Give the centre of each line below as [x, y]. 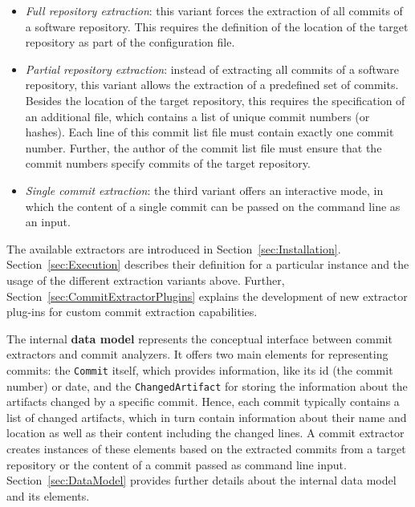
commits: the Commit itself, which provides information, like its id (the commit [200, 369]
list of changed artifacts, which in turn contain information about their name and [207, 417]
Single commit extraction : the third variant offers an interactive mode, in [204, 190]
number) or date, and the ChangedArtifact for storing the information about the [207, 385]
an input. [48, 222]
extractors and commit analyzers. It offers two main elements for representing [197, 354]
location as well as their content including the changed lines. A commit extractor [205, 433]
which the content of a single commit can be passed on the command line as [213, 206]
